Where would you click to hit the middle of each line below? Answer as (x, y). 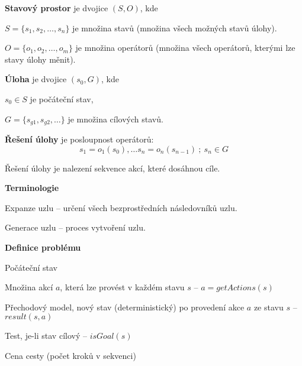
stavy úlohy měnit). (40, 59)
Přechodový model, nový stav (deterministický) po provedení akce (125, 307)
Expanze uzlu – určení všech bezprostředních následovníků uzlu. (121, 207)
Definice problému (43, 247)
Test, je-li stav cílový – (46, 336)
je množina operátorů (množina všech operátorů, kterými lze (185, 48)
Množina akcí (29, 287)
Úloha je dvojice (36, 79)
